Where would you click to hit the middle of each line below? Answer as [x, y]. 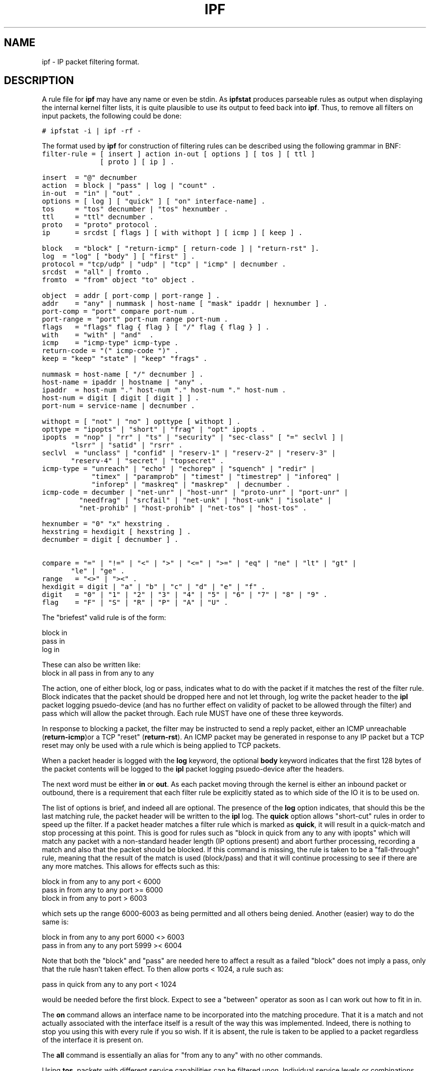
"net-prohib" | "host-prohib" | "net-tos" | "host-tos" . [193, 508]
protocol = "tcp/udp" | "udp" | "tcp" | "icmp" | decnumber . [164, 264]
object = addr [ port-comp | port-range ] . [131, 296]
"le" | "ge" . [98, 571]
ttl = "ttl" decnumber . [98, 217]
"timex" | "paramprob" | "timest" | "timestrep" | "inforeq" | [216, 477]
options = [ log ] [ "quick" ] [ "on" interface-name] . [154, 201]
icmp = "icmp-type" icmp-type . [110, 343]
